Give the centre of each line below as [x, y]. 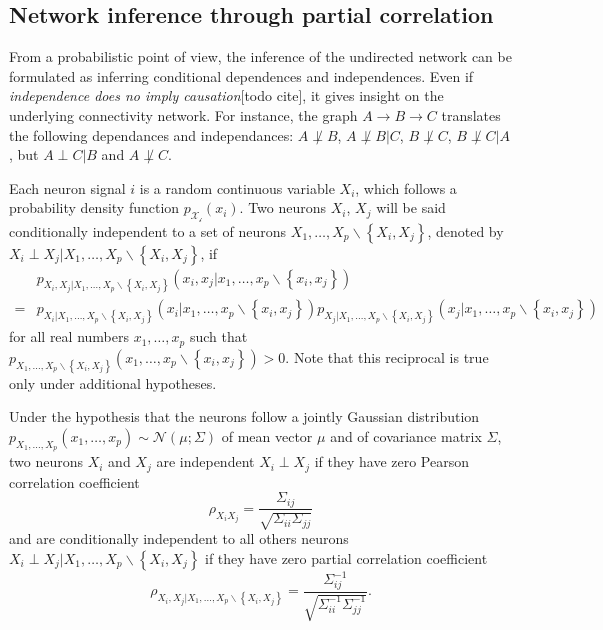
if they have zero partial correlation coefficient [346, 557]
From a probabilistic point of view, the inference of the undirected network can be [260, 56]
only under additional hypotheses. [113, 382]
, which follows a [406, 187]
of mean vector [267, 435]
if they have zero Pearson [391, 461]
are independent [205, 461]
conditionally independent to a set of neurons [148, 230]
